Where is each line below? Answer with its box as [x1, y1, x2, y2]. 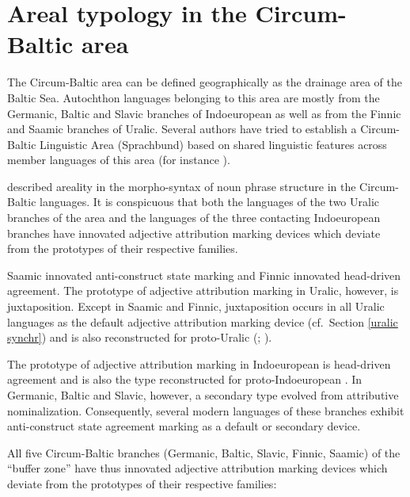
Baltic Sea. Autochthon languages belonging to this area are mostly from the [7, 89, 380, 105]
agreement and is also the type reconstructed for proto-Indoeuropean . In [7, 371, 363, 388]
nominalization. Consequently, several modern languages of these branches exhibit [7, 402, 404, 419]
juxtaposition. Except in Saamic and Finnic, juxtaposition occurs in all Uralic [7, 298, 385, 315]
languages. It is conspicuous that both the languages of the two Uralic [40, 193, 379, 210]
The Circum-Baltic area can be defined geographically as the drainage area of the [7, 74, 402, 90]
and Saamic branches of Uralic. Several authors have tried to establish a [7, 120, 357, 137]
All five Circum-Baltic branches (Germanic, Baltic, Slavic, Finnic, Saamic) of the [7, 444, 401, 461]
